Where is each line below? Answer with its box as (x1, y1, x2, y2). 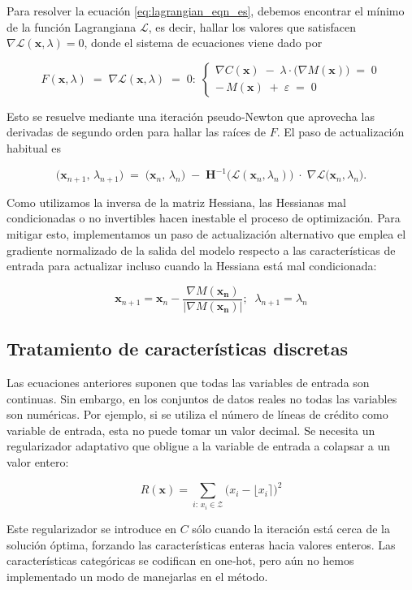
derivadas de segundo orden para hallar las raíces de (7, 123, 267, 140)
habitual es (7, 139, 61, 156)
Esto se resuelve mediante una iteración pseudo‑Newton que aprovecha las (7, 107, 375, 124)
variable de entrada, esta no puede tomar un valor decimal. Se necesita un (7, 421, 375, 438)
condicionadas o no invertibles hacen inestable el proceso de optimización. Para (7, 209, 401, 226)
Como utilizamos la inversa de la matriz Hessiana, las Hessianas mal (7, 193, 346, 210)
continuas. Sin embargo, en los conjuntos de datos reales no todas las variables (7, 390, 397, 407)
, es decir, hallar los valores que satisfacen (148, 18, 356, 35)
